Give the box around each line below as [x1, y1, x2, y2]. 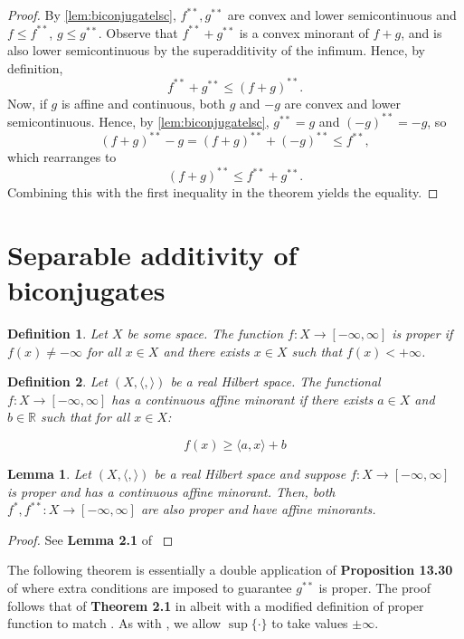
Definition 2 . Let [7, 372, 108, 391]
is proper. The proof [318, 578, 431, 596]
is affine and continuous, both [61, 93, 225, 112]
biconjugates [7, 272, 166, 309]
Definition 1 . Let [7, 324, 108, 343]
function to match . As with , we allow [7, 614, 222, 633]
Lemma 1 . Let [7, 464, 91, 483]
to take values [271, 614, 348, 633]
